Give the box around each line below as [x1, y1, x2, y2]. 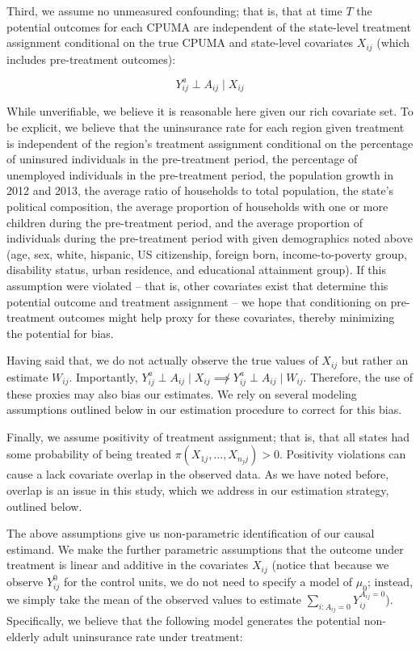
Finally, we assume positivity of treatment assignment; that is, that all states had [6, 428, 410, 445]
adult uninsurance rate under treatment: [43, 628, 243, 645]
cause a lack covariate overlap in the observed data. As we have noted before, [6, 466, 389, 483]
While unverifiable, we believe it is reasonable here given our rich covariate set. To [6, 103, 414, 120]
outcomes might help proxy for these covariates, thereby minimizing [58, 309, 395, 326]
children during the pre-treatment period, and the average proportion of [6, 213, 363, 230]
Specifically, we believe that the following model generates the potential [6, 612, 361, 629]
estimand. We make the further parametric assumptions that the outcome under [6, 540, 404, 557]
